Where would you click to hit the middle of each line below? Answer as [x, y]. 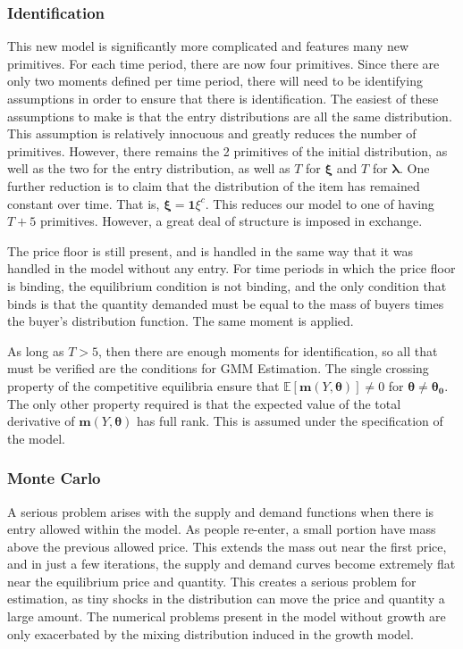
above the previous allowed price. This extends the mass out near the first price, [227, 546]
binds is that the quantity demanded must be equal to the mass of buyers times [226, 303]
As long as [36, 350]
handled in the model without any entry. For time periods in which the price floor [231, 268]
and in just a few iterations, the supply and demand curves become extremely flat [231, 564]
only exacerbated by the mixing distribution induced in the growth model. [210, 633]
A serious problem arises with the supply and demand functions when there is [221, 511]
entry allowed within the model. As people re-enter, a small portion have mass [222, 529]
